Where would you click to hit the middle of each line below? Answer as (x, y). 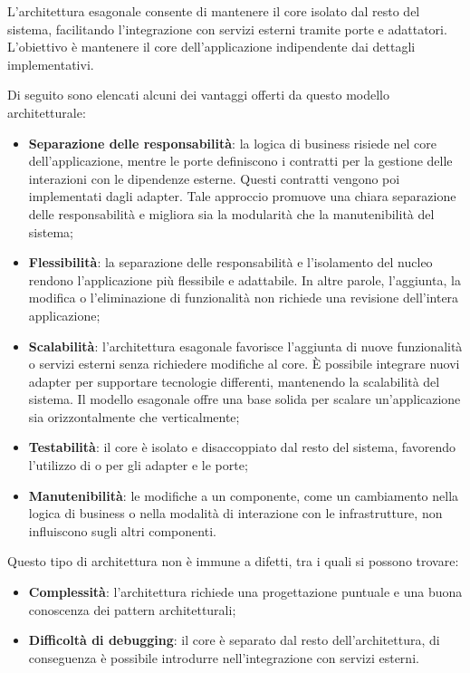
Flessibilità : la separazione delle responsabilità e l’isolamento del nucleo (230, 262)
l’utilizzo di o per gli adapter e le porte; (138, 465)
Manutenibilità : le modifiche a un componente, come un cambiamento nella (244, 495)
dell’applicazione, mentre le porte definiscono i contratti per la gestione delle (240, 161)
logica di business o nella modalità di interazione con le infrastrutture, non (235, 513)
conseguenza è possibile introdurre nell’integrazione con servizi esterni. (224, 657)
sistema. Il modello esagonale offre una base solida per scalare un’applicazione (245, 399)
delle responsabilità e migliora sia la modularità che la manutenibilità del (231, 213)
